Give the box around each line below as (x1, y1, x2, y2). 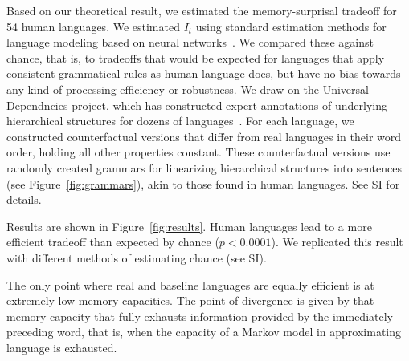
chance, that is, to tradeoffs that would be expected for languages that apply (6, 49, 385, 66)
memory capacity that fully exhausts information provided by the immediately (6, 307, 393, 324)
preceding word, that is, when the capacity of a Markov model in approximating (6, 323, 402, 340)
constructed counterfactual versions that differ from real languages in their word (6, 128, 402, 144)
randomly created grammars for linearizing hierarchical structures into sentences (6, 159, 402, 176)
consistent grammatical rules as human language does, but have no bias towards (6, 65, 401, 82)
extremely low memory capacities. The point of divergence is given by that (6, 292, 374, 309)
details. (6, 191, 42, 208)
